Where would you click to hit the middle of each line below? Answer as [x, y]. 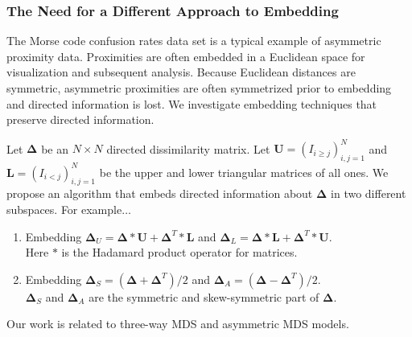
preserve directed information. [80, 119]
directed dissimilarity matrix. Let [188, 148]
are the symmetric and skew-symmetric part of [204, 296]
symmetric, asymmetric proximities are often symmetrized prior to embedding [199, 88]
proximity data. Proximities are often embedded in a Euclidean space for [186, 56]
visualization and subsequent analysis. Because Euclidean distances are [181, 72]
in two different [369, 193]
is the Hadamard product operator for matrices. [179, 252]
